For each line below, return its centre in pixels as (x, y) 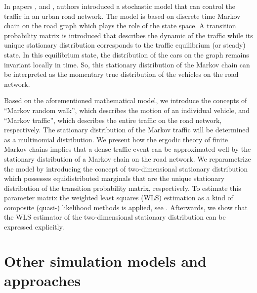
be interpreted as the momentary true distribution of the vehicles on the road (121, 74)
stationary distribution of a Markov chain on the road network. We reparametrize (128, 158)
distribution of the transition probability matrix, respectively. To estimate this (123, 188)
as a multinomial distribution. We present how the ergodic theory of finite (116, 139)
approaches (43, 280)
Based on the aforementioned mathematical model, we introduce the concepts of (126, 100)
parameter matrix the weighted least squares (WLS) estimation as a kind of (119, 198)
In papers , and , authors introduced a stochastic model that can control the (120, 6)
